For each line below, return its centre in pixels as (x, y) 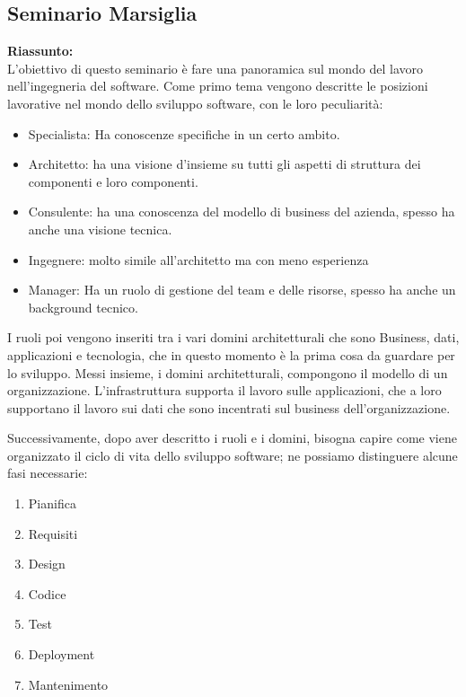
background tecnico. (83, 307)
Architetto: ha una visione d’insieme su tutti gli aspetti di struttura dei (224, 164)
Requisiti (53, 533)
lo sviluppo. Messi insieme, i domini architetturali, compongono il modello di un (228, 372)
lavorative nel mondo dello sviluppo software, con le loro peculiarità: (195, 103)
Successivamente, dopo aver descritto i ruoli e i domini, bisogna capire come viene (232, 438)
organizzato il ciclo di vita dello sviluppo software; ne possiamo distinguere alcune (233, 455)
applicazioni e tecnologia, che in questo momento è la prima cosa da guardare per (231, 354)
